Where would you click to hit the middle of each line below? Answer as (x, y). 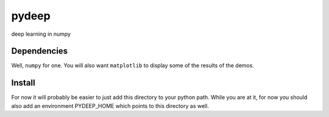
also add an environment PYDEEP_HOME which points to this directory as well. (110, 105)
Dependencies (40, 51)
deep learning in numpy (41, 34)
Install (23, 83)
